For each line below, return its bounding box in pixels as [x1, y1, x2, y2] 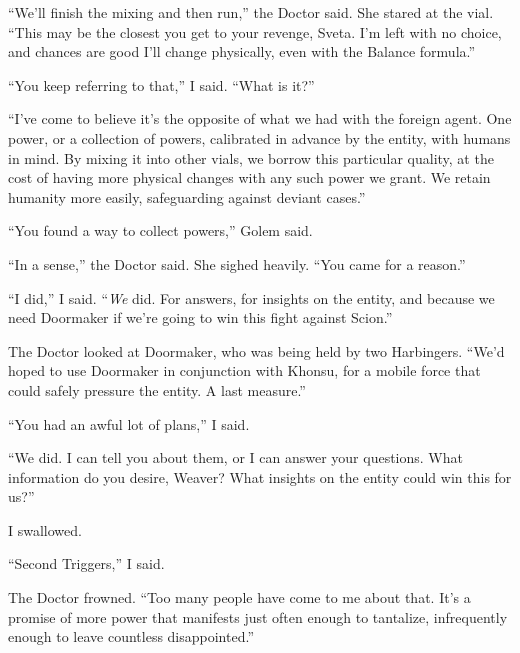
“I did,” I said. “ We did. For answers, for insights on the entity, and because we [8, 287, 495, 308]
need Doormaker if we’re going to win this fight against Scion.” [8, 307, 393, 328]
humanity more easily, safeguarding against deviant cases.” [8, 186, 366, 207]
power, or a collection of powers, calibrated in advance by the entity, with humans [8, 127, 511, 148]
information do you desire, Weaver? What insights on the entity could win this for [8, 466, 512, 487]
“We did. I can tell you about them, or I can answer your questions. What [8, 447, 463, 468]
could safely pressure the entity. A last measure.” [8, 379, 306, 400]
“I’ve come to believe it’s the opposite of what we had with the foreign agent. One [8, 108, 512, 129]
